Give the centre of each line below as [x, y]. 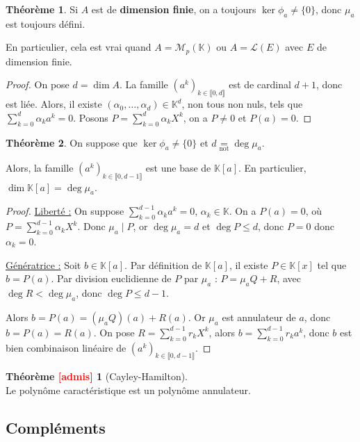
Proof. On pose [38, 84]
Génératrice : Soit [43, 264]
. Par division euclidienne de [111, 278]
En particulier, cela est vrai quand [79, 47]
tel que [332, 264]
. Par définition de [163, 264]
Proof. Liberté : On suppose [65, 211]
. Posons [91, 117]
